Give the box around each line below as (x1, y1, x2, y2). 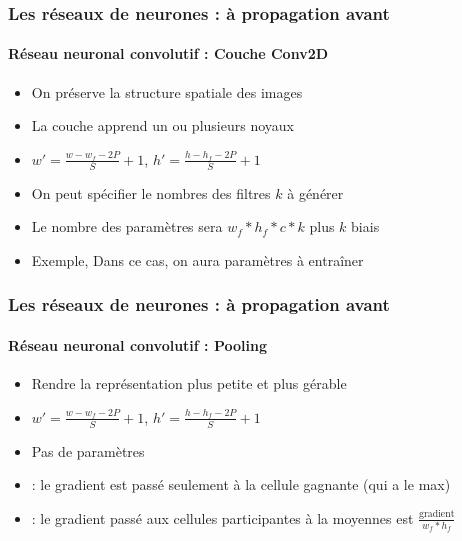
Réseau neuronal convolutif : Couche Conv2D (8, 43, 329, 64)
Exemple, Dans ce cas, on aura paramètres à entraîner (31, 249, 364, 270)
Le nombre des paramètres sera (31, 216, 223, 237)
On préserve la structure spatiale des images (31, 81, 303, 102)
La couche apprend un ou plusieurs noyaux (31, 115, 294, 136)
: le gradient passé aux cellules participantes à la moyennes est (31, 507, 414, 528)
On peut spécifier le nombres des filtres (31, 182, 271, 203)
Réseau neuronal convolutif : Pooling (8, 334, 267, 355)
